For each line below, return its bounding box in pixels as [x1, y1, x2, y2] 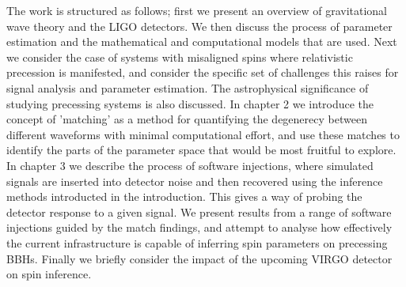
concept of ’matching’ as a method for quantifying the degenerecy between [6, 111, 367, 127]
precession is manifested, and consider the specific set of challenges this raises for [6, 64, 399, 81]
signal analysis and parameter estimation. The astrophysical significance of [6, 79, 369, 96]
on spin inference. [6, 266, 92, 282]
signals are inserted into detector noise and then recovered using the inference [6, 172, 383, 189]
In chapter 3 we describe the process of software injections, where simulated [6, 157, 374, 173]
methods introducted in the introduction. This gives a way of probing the [6, 188, 362, 205]
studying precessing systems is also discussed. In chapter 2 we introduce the [6, 95, 374, 111]
